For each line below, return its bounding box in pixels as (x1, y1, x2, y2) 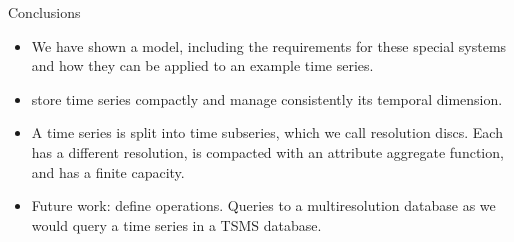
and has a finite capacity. (31, 161, 185, 182)
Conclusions (8, 2, 81, 22)
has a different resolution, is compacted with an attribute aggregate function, (31, 141, 504, 162)
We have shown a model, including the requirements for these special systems (31, 35, 507, 56)
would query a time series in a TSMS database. (31, 214, 322, 235)
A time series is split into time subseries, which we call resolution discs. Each (31, 122, 503, 143)
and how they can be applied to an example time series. (31, 55, 374, 76)
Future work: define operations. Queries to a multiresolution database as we (31, 195, 496, 216)
